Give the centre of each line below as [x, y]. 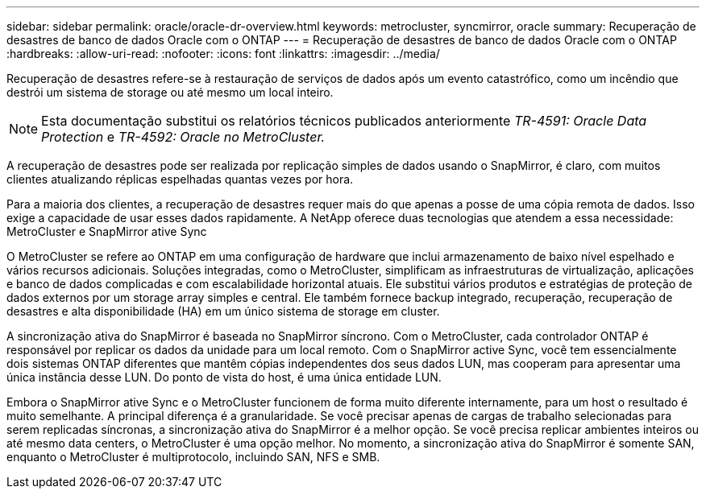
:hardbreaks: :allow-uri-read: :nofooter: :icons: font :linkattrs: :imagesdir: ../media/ [223, 54]
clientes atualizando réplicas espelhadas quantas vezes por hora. [180, 179]
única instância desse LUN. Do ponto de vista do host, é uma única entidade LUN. [224, 377]
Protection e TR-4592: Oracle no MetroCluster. [183, 137]
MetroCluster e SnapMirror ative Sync [107, 231]
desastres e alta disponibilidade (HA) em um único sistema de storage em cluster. [223, 311]
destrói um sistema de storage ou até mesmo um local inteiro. [170, 92]
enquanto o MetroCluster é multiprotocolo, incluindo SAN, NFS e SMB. [193, 457]
